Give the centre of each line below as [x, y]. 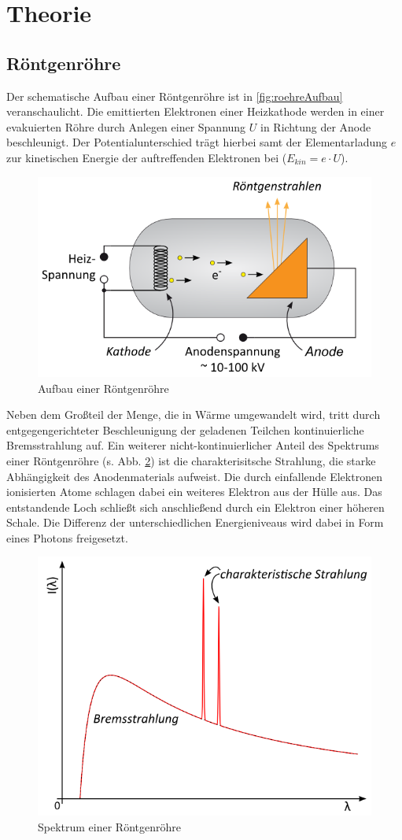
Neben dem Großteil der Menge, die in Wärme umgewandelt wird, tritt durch [194, 414]
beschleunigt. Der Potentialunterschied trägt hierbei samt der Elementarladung [197, 142]
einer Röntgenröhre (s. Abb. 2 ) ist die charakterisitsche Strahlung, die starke [191, 460]
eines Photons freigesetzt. [67, 537]
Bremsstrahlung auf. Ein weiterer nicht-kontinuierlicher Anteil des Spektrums [193, 445]
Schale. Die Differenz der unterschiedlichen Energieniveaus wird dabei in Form [195, 522]
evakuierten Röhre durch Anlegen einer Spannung [126, 126]
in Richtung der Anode [316, 126]
